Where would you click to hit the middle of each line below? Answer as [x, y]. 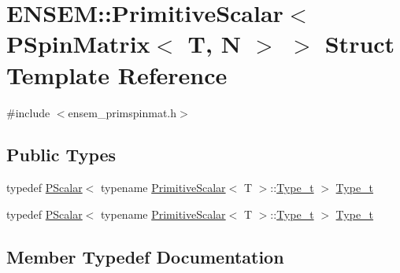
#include [28, 112]
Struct [360, 44]
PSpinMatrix [78, 44]
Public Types [61, 155]
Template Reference [117, 74]
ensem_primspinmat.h [122, 112]
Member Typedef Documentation [145, 256]
